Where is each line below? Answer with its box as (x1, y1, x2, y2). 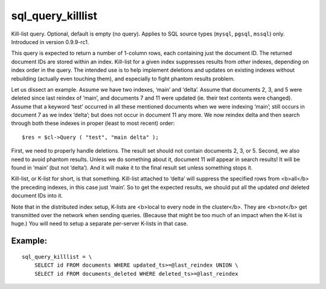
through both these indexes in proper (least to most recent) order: (11, 119, 175, 127)
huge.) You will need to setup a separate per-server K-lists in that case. (11, 220, 188, 227)
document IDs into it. (11, 192, 63, 199)
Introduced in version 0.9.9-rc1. (11, 38, 89, 45)
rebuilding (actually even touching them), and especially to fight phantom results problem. (11, 75, 235, 82)
